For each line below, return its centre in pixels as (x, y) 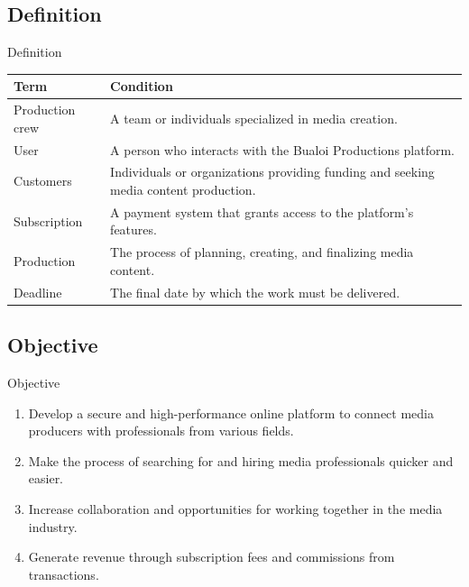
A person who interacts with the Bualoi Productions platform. (283, 149)
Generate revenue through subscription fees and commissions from (212, 557)
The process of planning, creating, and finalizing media (262, 252)
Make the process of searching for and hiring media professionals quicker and (241, 460)
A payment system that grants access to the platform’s (262, 211)
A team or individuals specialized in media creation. (254, 118)
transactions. (64, 574)
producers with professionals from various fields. (161, 431)
